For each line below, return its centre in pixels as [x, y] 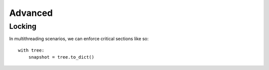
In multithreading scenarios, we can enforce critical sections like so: [79, 39]
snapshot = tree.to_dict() [61, 57]
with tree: [31, 50]
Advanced [31, 13]
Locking [23, 26]
